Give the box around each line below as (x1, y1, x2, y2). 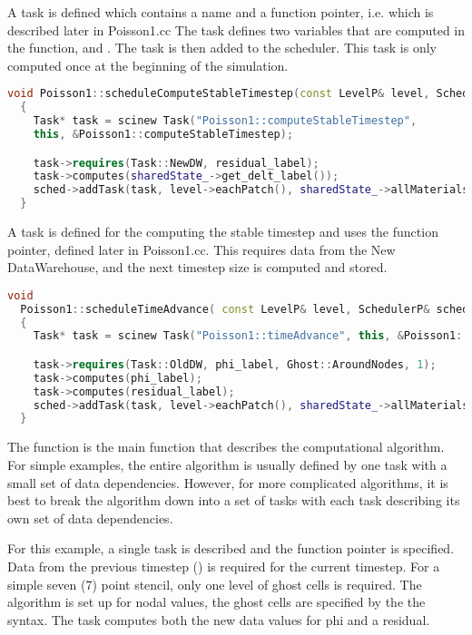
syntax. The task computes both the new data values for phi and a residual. (7, 610, 430, 629)
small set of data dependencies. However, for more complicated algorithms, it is (7, 473, 448, 492)
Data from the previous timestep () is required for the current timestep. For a (7, 556, 440, 575)
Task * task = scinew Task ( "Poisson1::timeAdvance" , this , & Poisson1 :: (33, 329, 469, 343)
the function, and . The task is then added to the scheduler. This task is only (7, 38, 438, 57)
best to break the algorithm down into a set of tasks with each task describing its (7, 491, 460, 510)
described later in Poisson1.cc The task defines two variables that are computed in (7, 20, 465, 39)
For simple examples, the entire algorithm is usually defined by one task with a (7, 454, 447, 474)
